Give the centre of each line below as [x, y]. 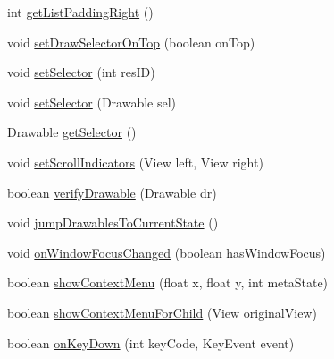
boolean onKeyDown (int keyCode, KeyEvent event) [151, 342]
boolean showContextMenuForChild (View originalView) [162, 312]
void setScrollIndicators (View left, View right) [135, 162]
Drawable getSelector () [72, 132]
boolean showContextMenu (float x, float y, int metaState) [168, 282]
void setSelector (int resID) [81, 72]
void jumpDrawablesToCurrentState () [113, 222]
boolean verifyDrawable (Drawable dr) [112, 192]
